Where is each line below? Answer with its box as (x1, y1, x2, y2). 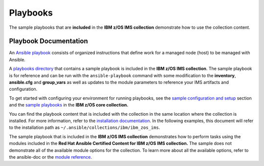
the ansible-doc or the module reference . (9, 154, 92, 160)
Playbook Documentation (9, 37, 88, 45)
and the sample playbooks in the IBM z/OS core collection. (9, 102, 129, 108)
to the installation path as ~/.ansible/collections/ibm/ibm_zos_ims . (9, 124, 160, 130)
